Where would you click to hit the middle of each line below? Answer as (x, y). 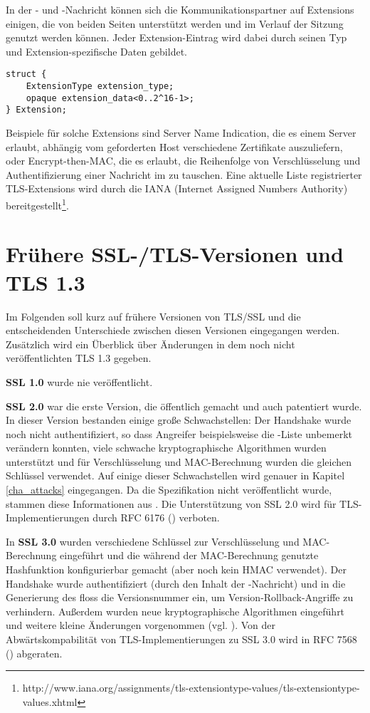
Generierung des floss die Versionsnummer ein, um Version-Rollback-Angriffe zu (180, 597)
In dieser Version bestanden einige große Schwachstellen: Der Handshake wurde (179, 420)
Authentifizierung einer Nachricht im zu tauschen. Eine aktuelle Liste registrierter (184, 174)
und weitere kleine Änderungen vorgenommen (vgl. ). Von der (141, 625)
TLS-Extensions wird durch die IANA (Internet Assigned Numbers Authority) (177, 188)
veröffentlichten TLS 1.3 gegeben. (79, 358)
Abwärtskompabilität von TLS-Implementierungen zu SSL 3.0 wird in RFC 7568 (181, 639)
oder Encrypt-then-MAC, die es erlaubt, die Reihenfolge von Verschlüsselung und (183, 161)
